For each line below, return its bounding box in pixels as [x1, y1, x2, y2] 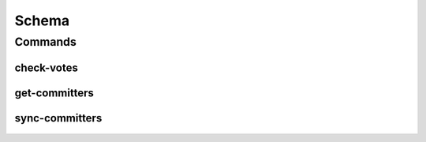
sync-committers [14, 111, 103, 125]
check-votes [14, 61, 78, 74]
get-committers [14, 86, 94, 99]
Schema [14, 12, 70, 29]
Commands [14, 35, 77, 49]
